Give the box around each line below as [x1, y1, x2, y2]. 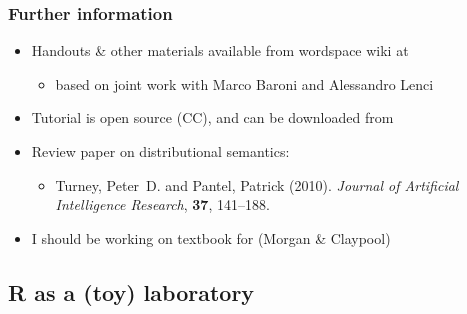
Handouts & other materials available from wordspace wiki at [31, 40, 409, 61]
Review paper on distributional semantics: [31, 141, 290, 161]
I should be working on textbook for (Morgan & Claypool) [31, 227, 391, 248]
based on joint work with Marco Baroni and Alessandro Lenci [55, 73, 434, 94]
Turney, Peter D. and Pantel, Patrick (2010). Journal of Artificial [55, 174, 459, 195]
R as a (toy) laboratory [8, 276, 255, 307]
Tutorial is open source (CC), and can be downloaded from [31, 107, 394, 128]
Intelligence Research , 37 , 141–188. [55, 194, 270, 215]
